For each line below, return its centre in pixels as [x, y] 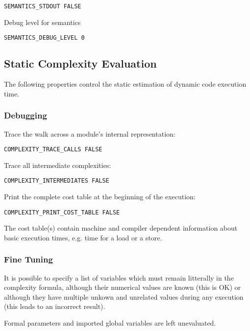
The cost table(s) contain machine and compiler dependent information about [121, 228]
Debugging [25, 115]
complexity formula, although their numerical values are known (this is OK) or [123, 287]
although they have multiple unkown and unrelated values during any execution [124, 296]
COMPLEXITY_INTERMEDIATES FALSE [57, 181]
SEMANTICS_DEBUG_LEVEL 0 [44, 38]
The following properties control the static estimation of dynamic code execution [125, 84]
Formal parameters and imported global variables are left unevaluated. [110, 323]
